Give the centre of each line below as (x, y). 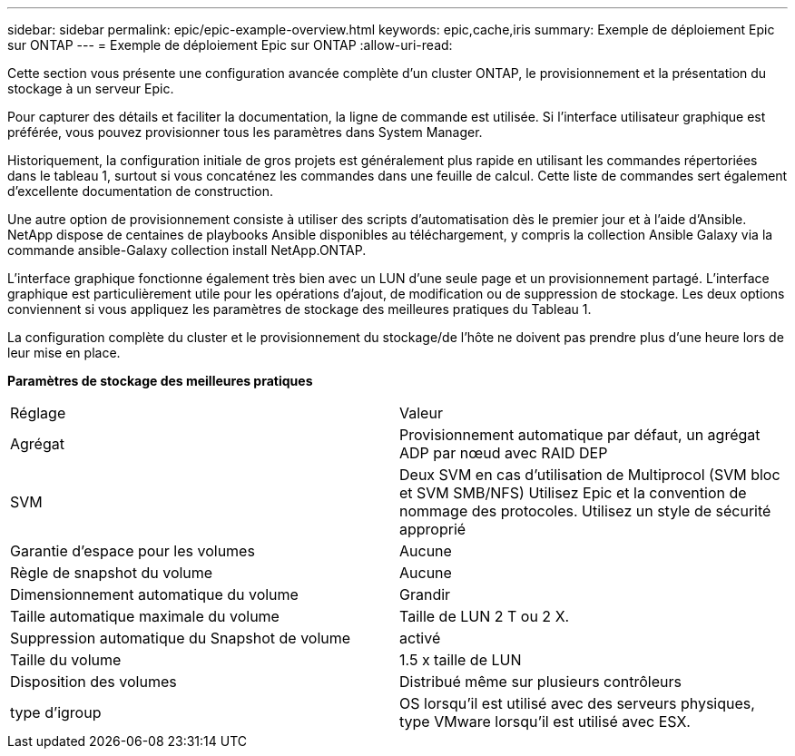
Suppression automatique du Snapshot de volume (181, 638)
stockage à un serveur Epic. (91, 88)
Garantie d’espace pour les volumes (132, 551)
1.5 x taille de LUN (461, 660)
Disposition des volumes (93, 682)
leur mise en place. (64, 353)
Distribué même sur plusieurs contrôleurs (540, 682)
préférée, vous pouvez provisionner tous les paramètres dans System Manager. (245, 132)
